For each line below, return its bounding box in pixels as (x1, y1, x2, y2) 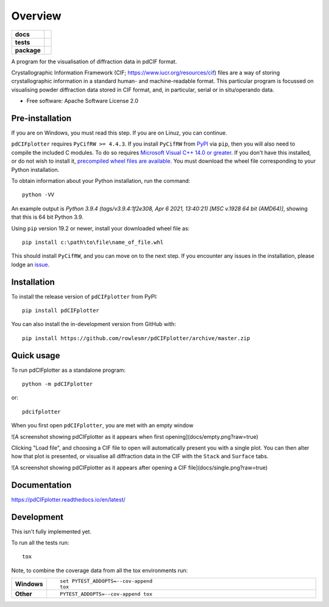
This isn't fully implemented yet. (11, 528, 91, 535)
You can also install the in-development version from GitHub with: (11, 321, 176, 328)
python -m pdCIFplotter (22, 381, 93, 388)
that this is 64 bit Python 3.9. (11, 213, 83, 221)
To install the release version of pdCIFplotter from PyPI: (11, 293, 158, 300)
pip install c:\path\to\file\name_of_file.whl (22, 238, 164, 246)
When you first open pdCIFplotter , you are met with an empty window (11, 422, 194, 429)
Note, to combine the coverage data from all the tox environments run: (11, 567, 188, 574)
